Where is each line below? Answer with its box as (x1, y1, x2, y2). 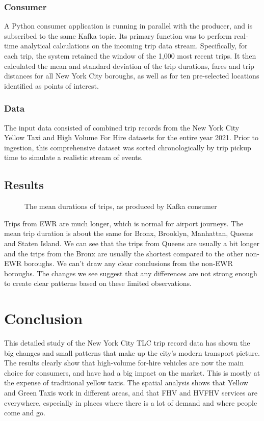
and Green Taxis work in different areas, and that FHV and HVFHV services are (4, 387, 257, 398)
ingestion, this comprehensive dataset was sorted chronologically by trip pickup (4, 142, 251, 152)
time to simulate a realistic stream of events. (4, 152, 143, 163)
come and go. (4, 407, 45, 418)
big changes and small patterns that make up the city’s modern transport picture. (4, 347, 260, 358)
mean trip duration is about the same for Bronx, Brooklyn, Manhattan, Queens (4, 228, 253, 239)
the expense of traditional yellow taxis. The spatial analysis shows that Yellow (4, 377, 248, 388)
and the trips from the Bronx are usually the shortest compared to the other (4, 248, 243, 258)
